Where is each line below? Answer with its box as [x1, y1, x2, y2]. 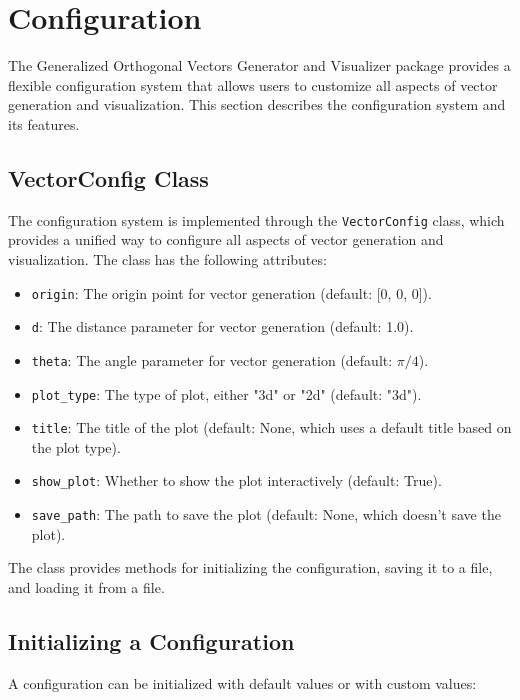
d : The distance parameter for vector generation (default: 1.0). [31, 316, 414, 337]
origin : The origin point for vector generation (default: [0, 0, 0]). [31, 282, 432, 303]
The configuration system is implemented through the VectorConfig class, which [8, 209, 505, 230]
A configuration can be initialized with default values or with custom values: [8, 672, 477, 693]
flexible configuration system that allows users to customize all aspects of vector [8, 74, 498, 95]
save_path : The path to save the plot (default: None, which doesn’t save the [31, 504, 501, 525]
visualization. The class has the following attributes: [8, 248, 327, 269]
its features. [8, 113, 80, 134]
